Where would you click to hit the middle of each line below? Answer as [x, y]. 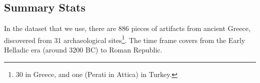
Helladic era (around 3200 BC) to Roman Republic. [83, 50]
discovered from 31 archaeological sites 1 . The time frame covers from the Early [125, 39]
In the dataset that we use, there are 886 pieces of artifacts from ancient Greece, [127, 28]
